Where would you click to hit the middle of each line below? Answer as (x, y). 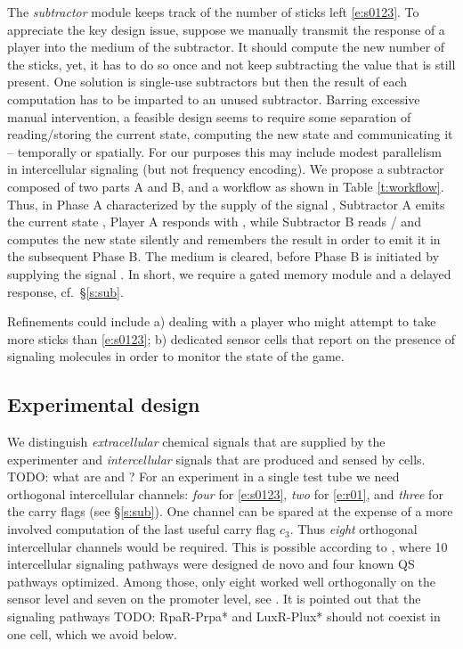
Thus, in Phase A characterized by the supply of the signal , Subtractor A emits (226, 204)
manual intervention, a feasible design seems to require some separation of (209, 116)
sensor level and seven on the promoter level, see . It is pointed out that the (214, 599)
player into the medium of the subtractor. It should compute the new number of (226, 47)
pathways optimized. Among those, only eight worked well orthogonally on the (221, 581)
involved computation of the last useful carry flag (142, 529)
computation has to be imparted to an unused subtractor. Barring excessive (214, 99)
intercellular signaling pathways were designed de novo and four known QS (211, 564)
